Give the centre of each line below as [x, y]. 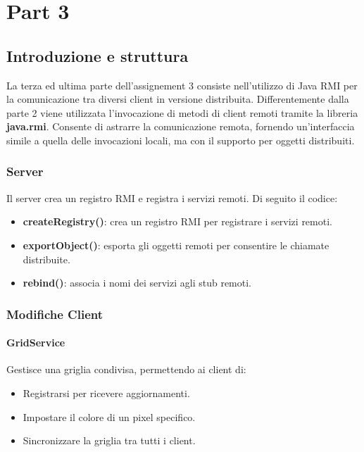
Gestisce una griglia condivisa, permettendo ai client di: [126, 369]
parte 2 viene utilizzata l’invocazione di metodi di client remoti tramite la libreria [182, 112]
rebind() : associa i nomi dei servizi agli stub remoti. [137, 283]
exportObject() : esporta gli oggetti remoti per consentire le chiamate [176, 245]
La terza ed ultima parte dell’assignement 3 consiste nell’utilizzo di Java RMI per [182, 85]
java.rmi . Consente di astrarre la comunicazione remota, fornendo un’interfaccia [181, 126]
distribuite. [46, 259]
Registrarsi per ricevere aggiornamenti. [106, 393]
